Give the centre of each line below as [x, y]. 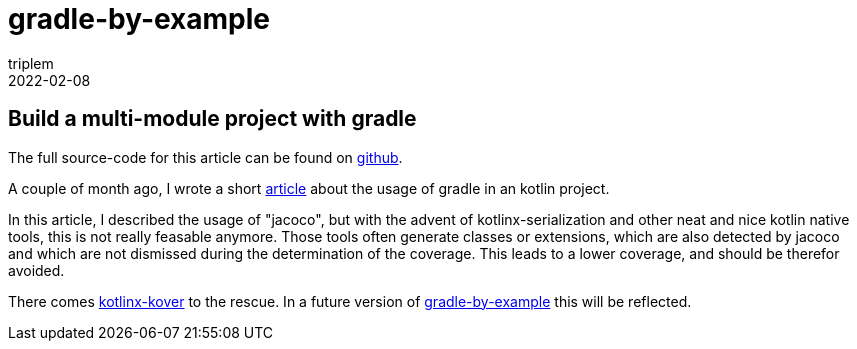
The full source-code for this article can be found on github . [205, 157]
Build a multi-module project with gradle [212, 119]
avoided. [36, 270]
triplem [31, 63]
